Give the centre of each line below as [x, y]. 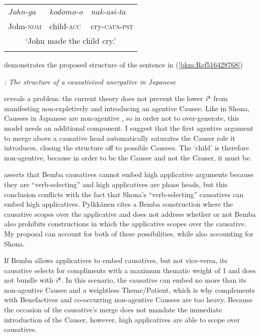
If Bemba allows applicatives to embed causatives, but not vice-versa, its [116, 260]
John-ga [22, 11]
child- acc [65, 26]
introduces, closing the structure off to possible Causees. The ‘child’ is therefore [126, 148]
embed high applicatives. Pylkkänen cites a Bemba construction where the [119, 204]
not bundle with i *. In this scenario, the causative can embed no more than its [125, 280]
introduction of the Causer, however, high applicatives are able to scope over [122, 319]
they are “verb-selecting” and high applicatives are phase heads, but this [116, 184]
